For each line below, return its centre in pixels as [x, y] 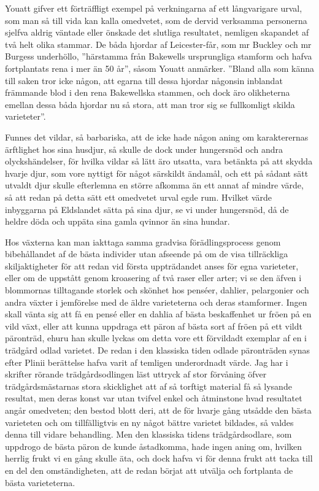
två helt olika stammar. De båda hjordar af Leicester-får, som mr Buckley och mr [158, 44]
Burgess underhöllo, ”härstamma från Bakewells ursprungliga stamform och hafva [159, 56]
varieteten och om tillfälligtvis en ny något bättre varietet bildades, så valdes [149, 422]
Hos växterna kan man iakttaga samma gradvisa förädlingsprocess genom [143, 242]
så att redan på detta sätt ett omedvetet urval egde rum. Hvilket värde [139, 197]
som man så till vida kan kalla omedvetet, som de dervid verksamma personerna [156, 20]
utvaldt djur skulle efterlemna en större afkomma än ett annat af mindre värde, [154, 185]
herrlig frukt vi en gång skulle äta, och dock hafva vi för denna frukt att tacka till [159, 458]
